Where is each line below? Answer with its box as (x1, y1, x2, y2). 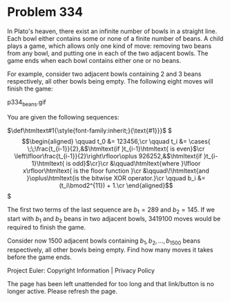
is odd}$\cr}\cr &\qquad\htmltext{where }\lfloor (66, 159, 201, 167)
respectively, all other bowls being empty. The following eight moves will (7, 77, 213, 85)
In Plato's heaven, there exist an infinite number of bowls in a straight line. (7, 27, 218, 35)
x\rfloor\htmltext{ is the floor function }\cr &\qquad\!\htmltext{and (23, 167, 209, 175)
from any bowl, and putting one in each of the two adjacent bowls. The (7, 49, 209, 57)
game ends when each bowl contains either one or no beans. (7, 56, 182, 64)
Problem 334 (7, 4, 84, 20)
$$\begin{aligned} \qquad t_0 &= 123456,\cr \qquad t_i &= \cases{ (21, 137, 211, 145)
